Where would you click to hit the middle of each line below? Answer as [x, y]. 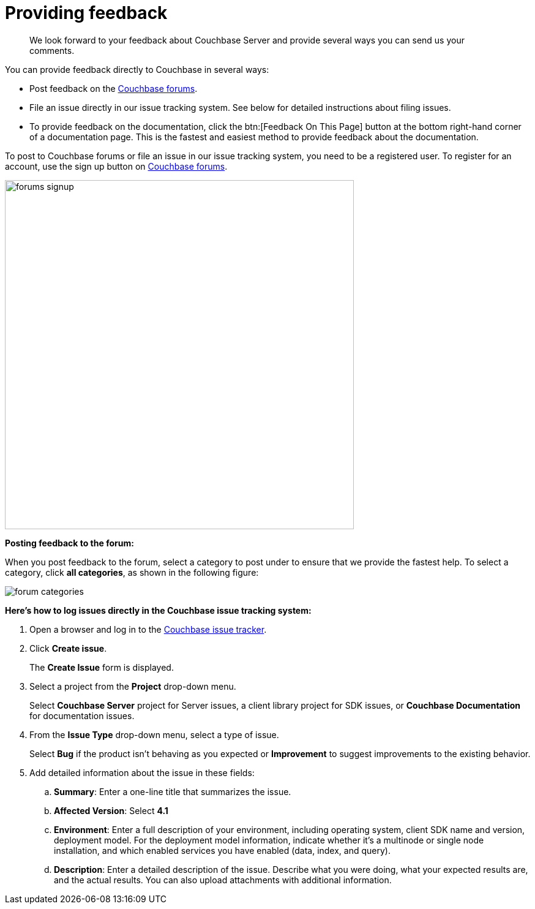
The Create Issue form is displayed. [102, 667]
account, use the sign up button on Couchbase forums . [116, 166]
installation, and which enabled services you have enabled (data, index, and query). [222, 850]
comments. [52, 50]
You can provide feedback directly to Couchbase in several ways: [137, 69]
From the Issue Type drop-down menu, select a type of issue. [154, 734]
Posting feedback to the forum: [69, 543]
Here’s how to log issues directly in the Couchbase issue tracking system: [158, 610]
